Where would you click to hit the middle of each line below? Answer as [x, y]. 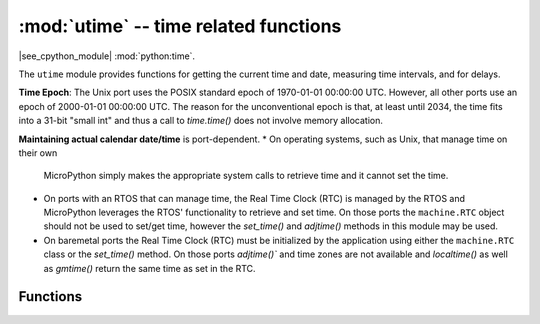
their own [38, 152]
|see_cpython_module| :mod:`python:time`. [106, 56]
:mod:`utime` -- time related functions [180, 26]
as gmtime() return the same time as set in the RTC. [149, 268]
